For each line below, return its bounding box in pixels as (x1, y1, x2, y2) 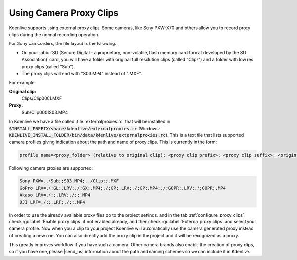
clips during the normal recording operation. (9, 31, 99, 37)
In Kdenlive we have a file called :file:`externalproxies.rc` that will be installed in (9, 119, 171, 125)
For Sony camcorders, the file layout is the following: (9, 41, 116, 46)
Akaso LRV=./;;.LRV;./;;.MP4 (19, 192, 91, 198)
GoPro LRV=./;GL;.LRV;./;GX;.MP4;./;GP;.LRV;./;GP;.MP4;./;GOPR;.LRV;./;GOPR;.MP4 (19, 185, 226, 191)
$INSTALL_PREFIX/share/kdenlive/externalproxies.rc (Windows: (9, 125, 160, 131)
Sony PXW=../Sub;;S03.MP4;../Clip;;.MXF (19, 178, 119, 184)
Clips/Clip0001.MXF (21, 95, 62, 101)
